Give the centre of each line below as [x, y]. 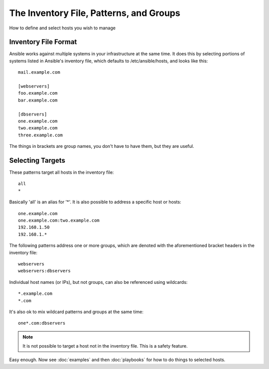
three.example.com [41, 135]
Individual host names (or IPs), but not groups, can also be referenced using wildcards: [98, 282]
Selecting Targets [37, 160]
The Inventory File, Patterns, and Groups [95, 13]
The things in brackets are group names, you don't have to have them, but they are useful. [102, 146]
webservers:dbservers [44, 271]
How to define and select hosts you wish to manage [62, 28]
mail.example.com [39, 72]
